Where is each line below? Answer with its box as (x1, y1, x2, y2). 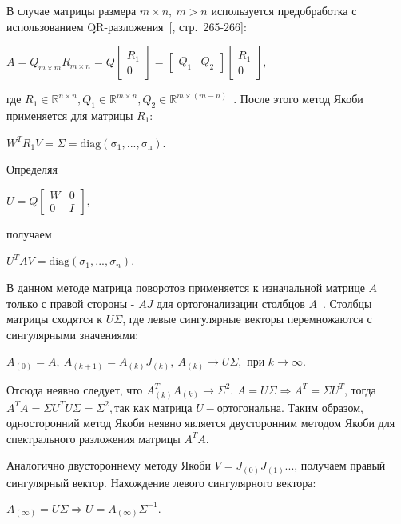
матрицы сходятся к (6, 310, 103, 327)
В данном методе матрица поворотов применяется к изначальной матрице (6, 278, 365, 295)
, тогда (343, 381, 376, 398)
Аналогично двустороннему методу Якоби (6, 457, 211, 474)
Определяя (6, 161, 58, 178)
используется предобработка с (211, 2, 357, 18)
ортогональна (216, 402, 281, 414)
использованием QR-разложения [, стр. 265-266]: (6, 18, 247, 34)
